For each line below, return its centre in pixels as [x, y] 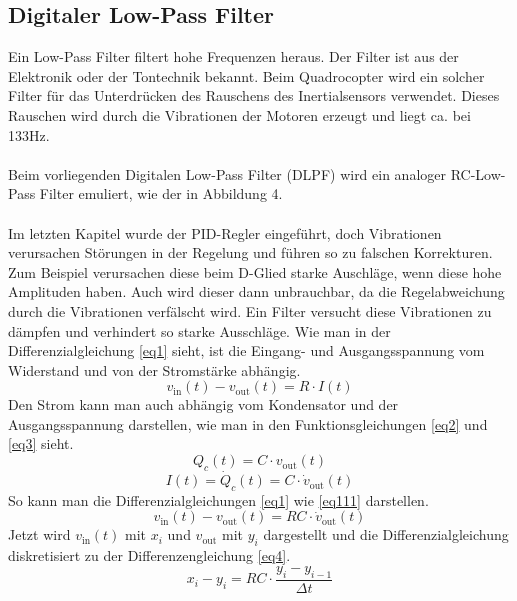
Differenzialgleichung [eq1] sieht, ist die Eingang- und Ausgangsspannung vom [246, 350]
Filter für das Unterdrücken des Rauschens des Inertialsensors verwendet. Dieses [254, 95]
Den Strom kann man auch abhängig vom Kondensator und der [203, 404]
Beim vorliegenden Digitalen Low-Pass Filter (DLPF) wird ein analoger [227, 173]
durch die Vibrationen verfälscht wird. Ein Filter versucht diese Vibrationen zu [250, 310]
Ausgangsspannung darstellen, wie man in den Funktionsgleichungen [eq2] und [248, 423]
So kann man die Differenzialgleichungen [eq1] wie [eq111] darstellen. [218, 499]
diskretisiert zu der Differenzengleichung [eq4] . [149, 555]
